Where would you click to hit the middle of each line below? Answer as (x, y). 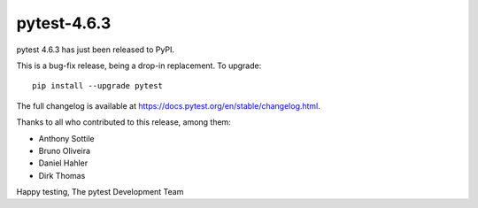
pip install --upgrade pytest (98, 86)
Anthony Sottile (66, 138)
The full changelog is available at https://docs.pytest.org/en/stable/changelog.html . (168, 105)
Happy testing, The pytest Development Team (100, 192)
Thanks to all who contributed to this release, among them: (124, 122)
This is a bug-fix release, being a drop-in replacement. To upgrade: (139, 65)
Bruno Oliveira (65, 150)
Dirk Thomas (62, 175)
